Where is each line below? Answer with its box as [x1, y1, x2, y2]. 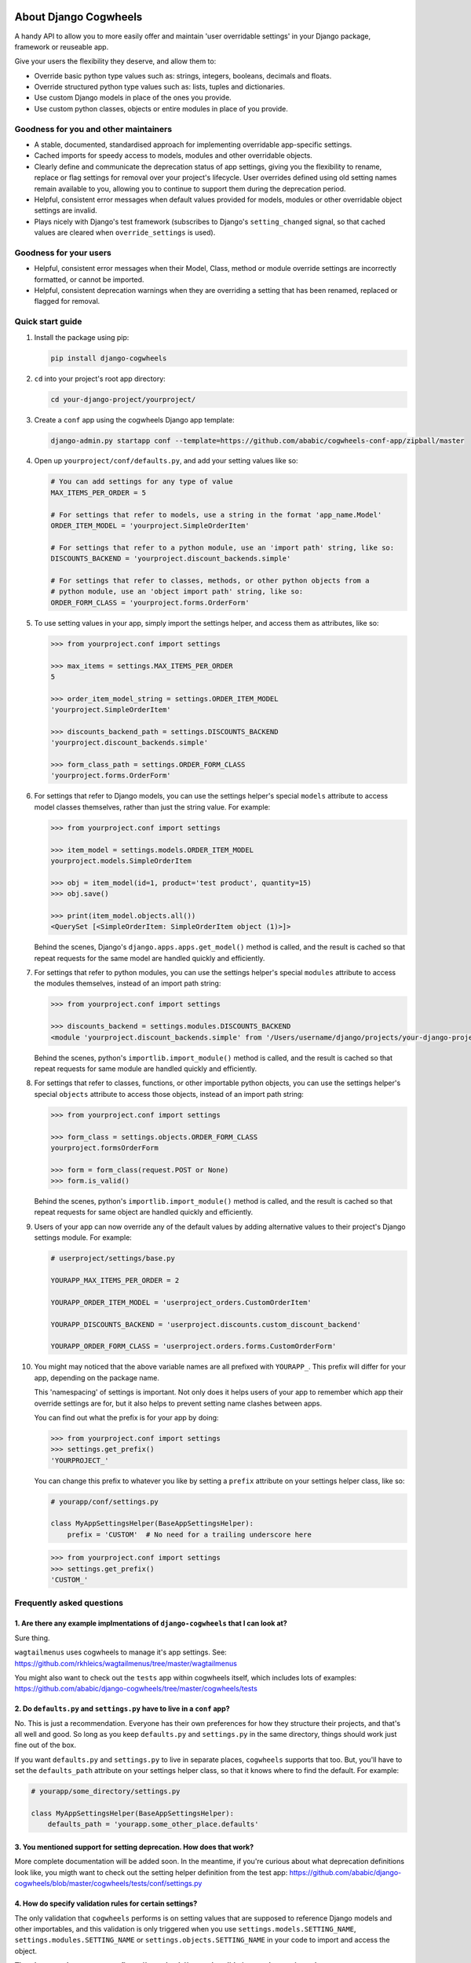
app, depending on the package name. [34, 1373, 160, 1382]
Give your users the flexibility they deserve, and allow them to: [14, 57, 217, 66]
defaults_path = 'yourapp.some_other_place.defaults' [47, 1820, 259, 1829]
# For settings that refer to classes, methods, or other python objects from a [50, 576, 370, 585]
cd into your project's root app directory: [34, 374, 166, 383]
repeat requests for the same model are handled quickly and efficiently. [34, 953, 265, 963]
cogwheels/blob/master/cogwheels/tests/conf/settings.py [14, 1879, 203, 1888]
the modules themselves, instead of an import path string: [34, 978, 221, 989]
